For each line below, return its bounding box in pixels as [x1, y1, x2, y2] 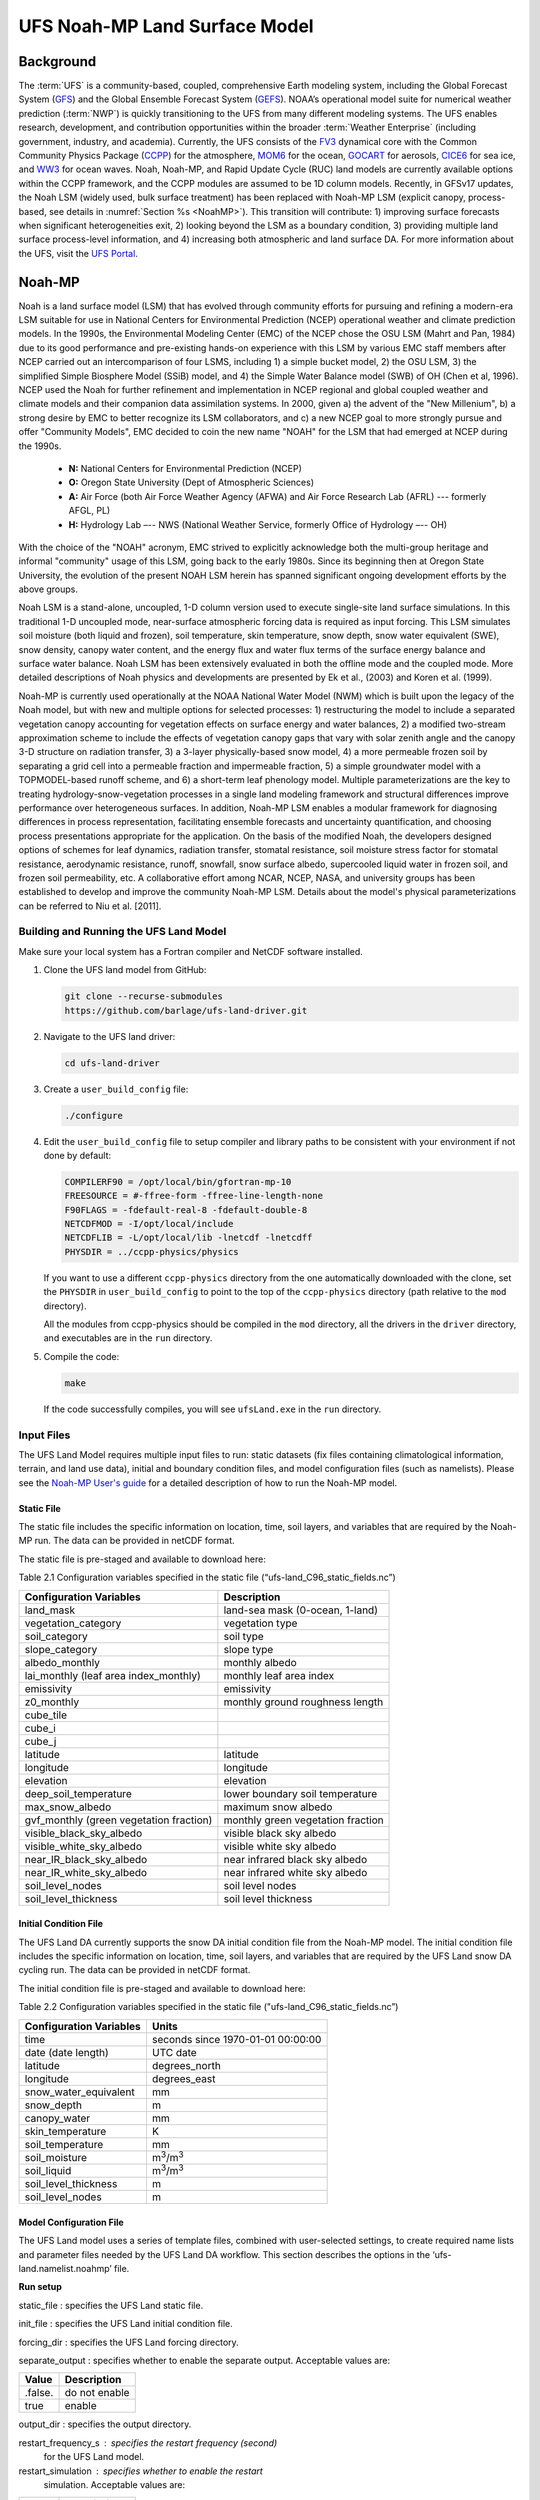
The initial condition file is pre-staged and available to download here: [18, 1982, 306, 1994]
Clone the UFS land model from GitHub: [43, 964, 207, 976]
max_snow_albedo [24, 1800, 112, 1814]
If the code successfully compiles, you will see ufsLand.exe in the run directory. [43, 1403, 382, 1415]
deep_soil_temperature [24, 1786, 132, 1800]
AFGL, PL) [68, 505, 111, 517]
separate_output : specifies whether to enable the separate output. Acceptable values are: [18, 2354, 390, 2366]
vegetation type [223, 1616, 298, 1630]
